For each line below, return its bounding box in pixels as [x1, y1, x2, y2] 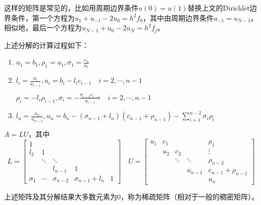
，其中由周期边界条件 [142, 12, 214, 23]
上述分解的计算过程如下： [4, 39, 89, 50]
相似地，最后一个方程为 [4, 22, 82, 33]
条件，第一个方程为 [11, 12, 75, 23]
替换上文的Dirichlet [187, 3, 250, 13]
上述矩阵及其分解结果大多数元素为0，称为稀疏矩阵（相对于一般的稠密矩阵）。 [4, 191, 258, 201]
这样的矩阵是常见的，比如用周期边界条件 [4, 3, 138, 13]
